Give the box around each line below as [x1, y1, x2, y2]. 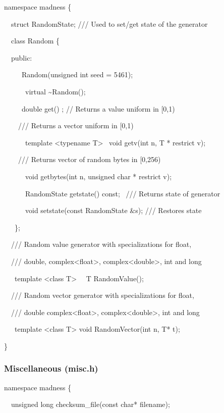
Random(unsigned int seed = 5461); [21, 69, 133, 80]
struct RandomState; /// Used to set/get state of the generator [11, 18, 208, 29]
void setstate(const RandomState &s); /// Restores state [25, 205, 202, 216]
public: [11, 52, 32, 63]
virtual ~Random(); [25, 86, 86, 96]
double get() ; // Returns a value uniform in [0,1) [21, 103, 175, 114]
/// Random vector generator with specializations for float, [11, 290, 194, 300]
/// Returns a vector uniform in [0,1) [18, 120, 134, 131]
